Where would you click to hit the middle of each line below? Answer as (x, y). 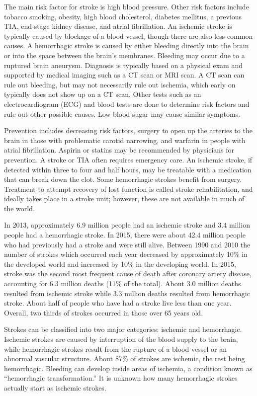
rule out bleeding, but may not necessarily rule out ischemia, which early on (120, 84)
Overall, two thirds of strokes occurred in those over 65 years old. (104, 312)
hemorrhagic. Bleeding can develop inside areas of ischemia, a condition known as (128, 368)
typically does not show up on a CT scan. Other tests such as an (103, 94)
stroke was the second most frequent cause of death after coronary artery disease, (128, 274)
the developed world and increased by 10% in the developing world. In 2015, (120, 264)
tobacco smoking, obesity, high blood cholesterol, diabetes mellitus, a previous (123, 16)
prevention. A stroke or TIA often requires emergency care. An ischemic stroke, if (128, 159)
